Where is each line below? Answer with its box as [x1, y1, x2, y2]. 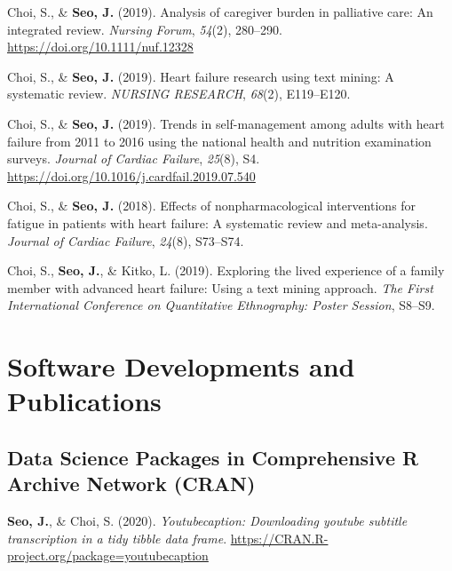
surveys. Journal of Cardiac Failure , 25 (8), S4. [7, 149, 260, 168]
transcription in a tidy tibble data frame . [7, 528, 227, 547]
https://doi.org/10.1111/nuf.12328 [7, 37, 194, 56]
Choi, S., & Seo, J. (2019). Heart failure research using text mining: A [7, 67, 394, 85]
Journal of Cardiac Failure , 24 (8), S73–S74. [7, 231, 244, 250]
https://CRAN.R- [230, 528, 329, 547]
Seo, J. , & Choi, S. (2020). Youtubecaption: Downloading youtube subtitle [7, 512, 408, 530]
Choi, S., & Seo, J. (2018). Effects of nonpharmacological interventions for [7, 196, 416, 215]
